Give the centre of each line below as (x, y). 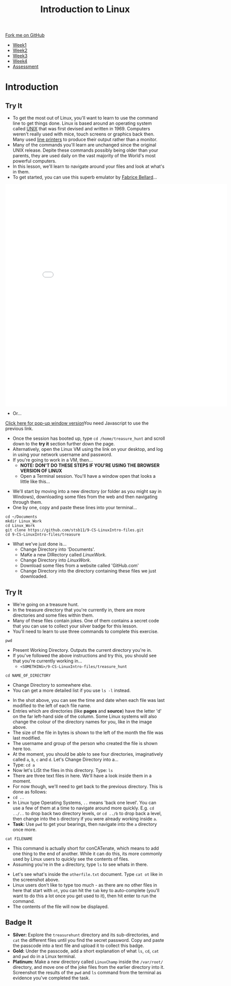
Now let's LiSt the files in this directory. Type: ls (63, 770)
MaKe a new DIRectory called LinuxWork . (63, 555)
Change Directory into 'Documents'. (57, 549)
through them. (27, 502)
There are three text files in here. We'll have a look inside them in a (82, 776)
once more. (25, 830)
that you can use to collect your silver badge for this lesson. (75, 626)
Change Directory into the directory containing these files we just (88, 571)
